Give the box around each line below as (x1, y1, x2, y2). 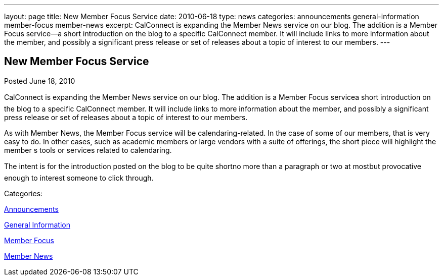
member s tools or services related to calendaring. (4, 145, 172, 154)
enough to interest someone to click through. (4, 173, 154, 182)
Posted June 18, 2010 (4, 76, 75, 85)
